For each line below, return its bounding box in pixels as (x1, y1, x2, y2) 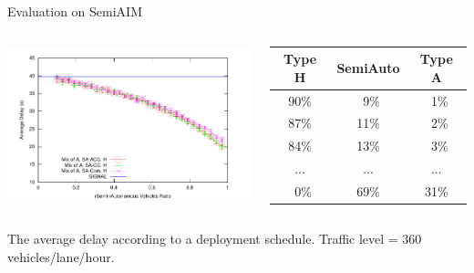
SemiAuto (336, 58, 400, 77)
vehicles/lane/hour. (7, 247, 115, 266)
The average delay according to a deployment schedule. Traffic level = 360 (7, 229, 422, 247)
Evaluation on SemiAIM (7, 2, 142, 20)
